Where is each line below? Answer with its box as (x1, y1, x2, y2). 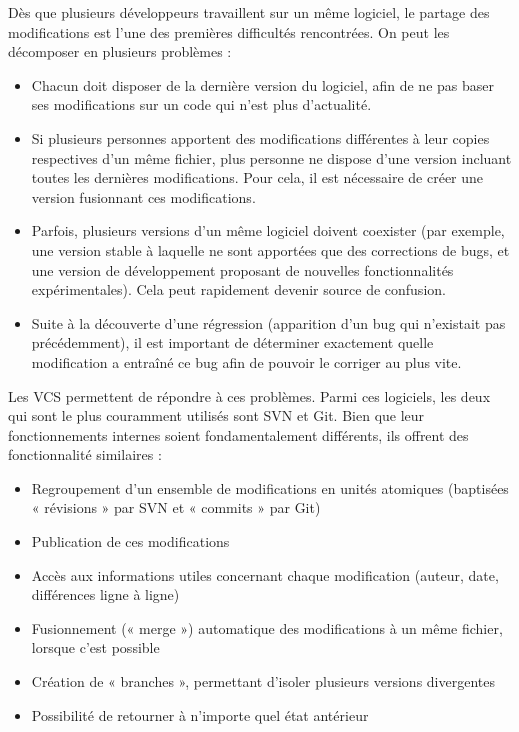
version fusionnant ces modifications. (31, 186, 256, 207)
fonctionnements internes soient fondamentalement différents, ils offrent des (8, 424, 469, 445)
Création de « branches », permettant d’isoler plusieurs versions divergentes (31, 671, 495, 692)
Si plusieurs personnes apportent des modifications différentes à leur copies (31, 127, 490, 148)
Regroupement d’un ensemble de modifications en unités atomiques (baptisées (31, 477, 509, 498)
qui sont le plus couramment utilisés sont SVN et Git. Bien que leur (8, 405, 425, 426)
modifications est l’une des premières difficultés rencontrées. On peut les (8, 21, 450, 42)
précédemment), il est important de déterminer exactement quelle (31, 332, 434, 353)
